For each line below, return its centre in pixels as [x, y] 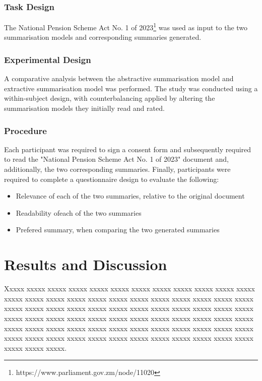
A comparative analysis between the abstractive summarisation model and [119, 78]
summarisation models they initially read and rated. [84, 108]
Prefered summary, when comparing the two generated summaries [118, 230]
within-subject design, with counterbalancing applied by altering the [110, 98]
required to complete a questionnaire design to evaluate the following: [112, 179]
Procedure [25, 130]
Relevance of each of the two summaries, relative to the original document [130, 196]
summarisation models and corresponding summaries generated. [103, 37]
